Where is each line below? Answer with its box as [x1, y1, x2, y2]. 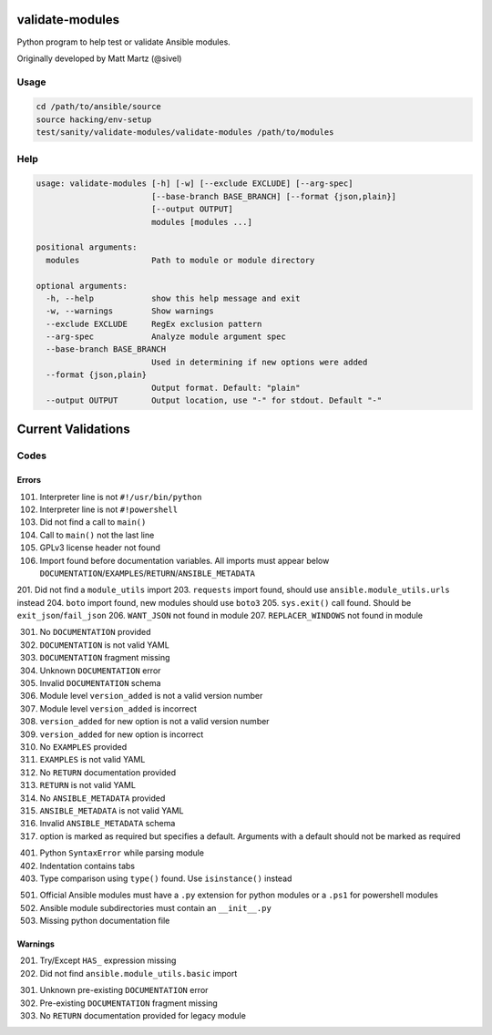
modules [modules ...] [150, 217, 252, 227]
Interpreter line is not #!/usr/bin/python [39, 491, 202, 502]
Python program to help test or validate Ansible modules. [16, 36, 231, 47]
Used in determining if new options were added [150, 356, 368, 367]
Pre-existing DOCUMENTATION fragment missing [39, 998, 218, 1009]
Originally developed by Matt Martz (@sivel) [16, 53, 182, 64]
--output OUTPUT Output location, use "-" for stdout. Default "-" [46, 395, 383, 405]
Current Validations [16, 422, 131, 437]
